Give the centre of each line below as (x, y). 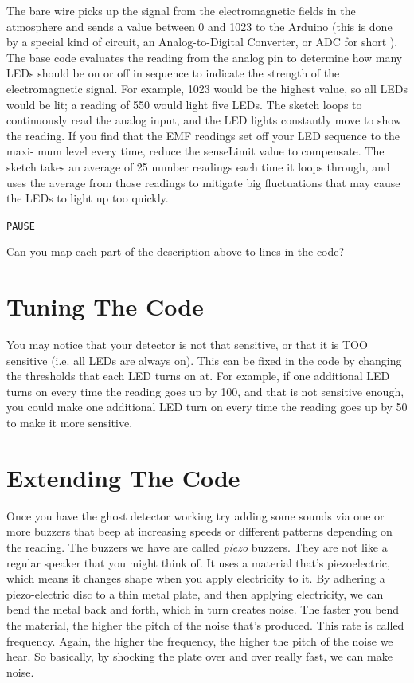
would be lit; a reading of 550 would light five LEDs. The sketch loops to (184, 104)
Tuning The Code (105, 306)
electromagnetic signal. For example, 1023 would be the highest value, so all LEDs (207, 88)
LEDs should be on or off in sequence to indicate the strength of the (173, 73)
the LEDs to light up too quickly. (88, 198)
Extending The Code (123, 477)
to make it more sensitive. (70, 423)
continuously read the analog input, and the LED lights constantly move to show (204, 120)
